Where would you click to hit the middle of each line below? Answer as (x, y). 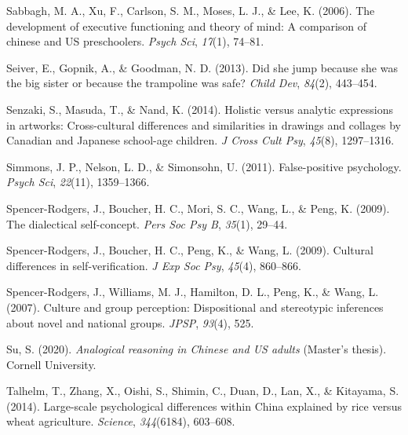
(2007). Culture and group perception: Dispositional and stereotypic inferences (195, 307)
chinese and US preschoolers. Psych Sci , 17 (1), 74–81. (135, 41)
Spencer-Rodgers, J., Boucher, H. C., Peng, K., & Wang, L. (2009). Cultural (190, 250)
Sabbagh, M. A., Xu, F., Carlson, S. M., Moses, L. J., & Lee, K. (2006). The (191, 10)
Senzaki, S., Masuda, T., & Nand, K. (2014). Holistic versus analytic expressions (200, 109)
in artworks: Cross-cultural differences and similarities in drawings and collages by (204, 124)
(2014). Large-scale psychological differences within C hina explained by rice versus (204, 406)
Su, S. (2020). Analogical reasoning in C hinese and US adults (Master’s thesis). (197, 349)
